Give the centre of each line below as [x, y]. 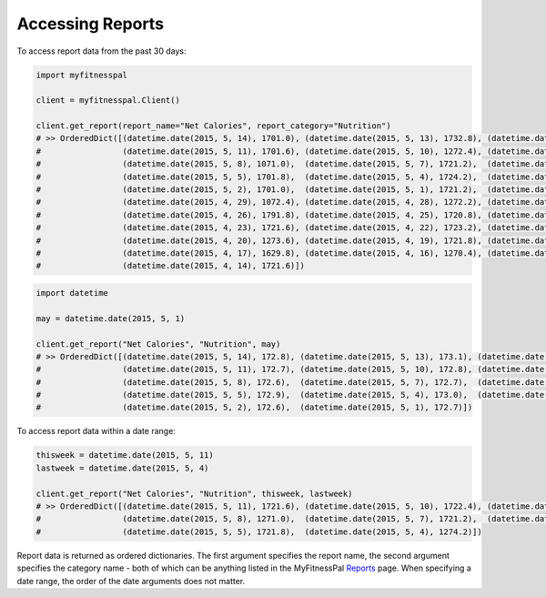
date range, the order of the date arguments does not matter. [131, 581]
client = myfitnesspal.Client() [108, 101]
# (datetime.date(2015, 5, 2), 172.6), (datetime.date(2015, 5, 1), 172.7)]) [254, 408]
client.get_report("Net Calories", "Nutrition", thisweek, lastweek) [194, 493]
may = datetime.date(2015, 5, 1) [111, 318]
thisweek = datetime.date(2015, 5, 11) [125, 455]
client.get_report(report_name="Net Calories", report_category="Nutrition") [213, 126]
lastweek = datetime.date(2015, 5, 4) [122, 468]
